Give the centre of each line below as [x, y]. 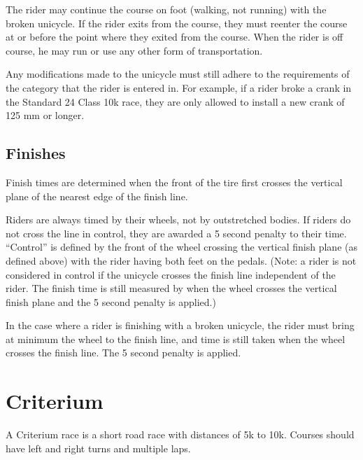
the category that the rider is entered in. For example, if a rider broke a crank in [179, 87]
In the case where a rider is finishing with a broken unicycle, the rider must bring [180, 325]
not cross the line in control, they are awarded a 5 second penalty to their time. [176, 233]
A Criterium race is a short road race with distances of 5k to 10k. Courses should [180, 434]
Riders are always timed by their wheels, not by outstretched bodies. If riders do [178, 219]
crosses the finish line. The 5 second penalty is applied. [123, 353]
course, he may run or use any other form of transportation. [134, 50]
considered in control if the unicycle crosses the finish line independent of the [171, 274]
